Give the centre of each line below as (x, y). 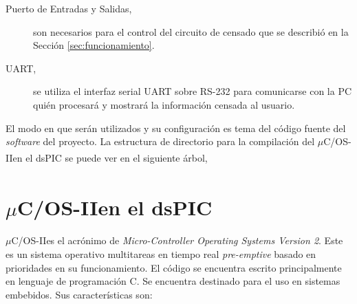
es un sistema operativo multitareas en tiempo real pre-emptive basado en (161, 254)
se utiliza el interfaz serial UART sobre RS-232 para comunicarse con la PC (193, 91)
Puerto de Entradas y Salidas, (69, 8)
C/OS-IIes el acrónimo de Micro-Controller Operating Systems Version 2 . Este (177, 240)
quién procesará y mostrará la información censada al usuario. (164, 104)
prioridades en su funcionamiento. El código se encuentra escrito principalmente (174, 267)
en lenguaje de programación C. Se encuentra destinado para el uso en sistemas (173, 281)
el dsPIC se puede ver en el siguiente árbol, (117, 157)
